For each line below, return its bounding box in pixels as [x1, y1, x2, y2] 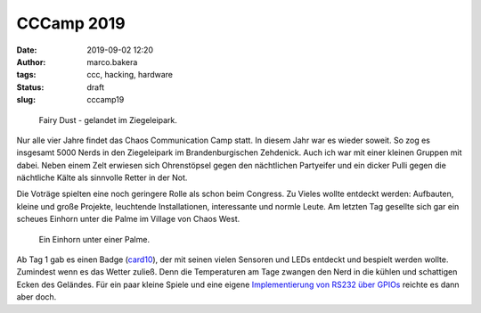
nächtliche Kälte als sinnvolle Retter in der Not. [16, 172, 188, 183]
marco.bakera [86, 56, 138, 67]
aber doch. [16, 292, 57, 302]
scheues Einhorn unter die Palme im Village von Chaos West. [16, 214, 240, 225]
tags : [16, 70, 37, 80]
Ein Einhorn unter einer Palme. [38, 234, 151, 244]
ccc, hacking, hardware [86, 70, 174, 80]
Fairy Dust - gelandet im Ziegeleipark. [38, 114, 178, 125]
